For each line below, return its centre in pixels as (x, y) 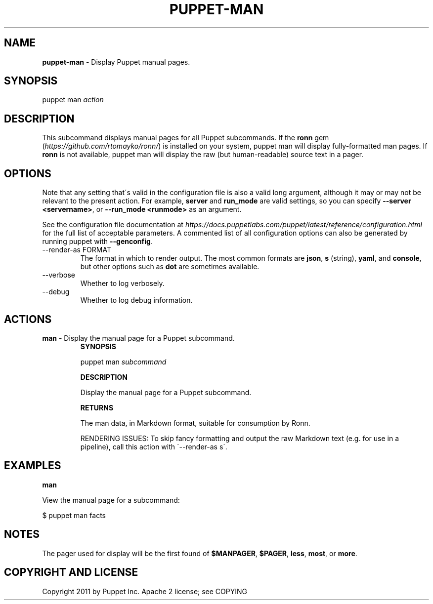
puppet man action (73, 100)
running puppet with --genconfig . (97, 242)
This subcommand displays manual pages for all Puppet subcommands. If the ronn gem (186, 138)
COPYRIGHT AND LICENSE (71, 572)
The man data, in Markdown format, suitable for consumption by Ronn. (195, 423)
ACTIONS (28, 319)
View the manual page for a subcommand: (111, 500)
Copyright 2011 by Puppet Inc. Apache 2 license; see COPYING (145, 591)
